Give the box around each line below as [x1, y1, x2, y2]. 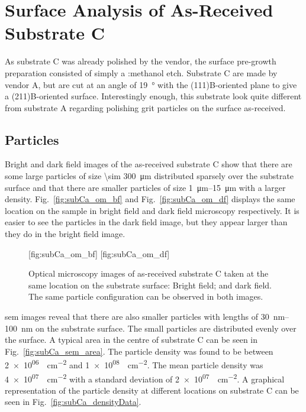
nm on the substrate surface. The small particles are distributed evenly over [21, 322, 297, 334]
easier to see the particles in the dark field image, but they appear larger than [5, 216, 288, 228]
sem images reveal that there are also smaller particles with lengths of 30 [5, 310, 269, 323]
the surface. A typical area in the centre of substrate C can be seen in [5, 333, 258, 346]
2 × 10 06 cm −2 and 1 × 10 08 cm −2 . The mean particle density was [5, 357, 263, 371]
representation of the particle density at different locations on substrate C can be [5, 384, 299, 396]
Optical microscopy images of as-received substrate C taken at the [28, 267, 269, 280]
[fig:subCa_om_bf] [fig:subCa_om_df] [28, 247, 170, 259]
